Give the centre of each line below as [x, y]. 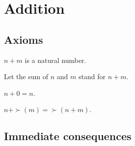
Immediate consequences [68, 136]
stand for [92, 76]
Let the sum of [26, 76]
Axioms [24, 39]
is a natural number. [55, 60]
